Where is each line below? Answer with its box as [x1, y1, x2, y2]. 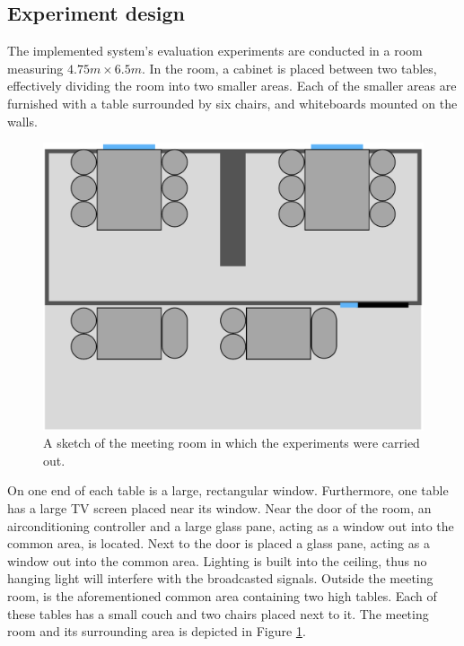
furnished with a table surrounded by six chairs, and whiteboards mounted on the [7, 93, 458, 112]
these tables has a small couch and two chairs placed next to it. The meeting [7, 604, 429, 623]
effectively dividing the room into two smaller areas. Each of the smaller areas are [7, 76, 457, 95]
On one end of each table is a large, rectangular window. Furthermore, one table [7, 481, 449, 500]
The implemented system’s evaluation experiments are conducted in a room [7, 41, 423, 60]
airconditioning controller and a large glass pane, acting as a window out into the [7, 516, 454, 535]
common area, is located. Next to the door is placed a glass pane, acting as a [7, 534, 430, 553]
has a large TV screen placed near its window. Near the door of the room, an [7, 499, 432, 518]
